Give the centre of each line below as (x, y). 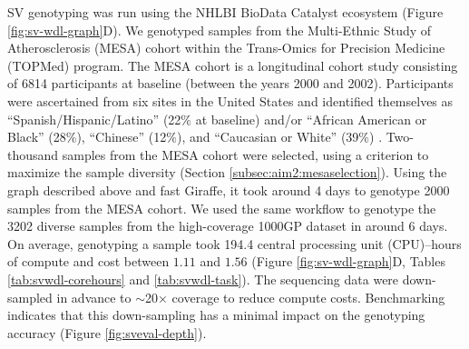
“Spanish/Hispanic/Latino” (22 (94, 119)
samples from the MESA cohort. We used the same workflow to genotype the (222, 208)
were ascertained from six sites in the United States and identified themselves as (230, 100)
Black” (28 (37, 137)
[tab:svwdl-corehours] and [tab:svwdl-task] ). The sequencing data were (203, 279)
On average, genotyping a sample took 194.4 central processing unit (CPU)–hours (234, 243)
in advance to (94, 297)
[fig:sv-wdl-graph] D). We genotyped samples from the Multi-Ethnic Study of (220, 30)
